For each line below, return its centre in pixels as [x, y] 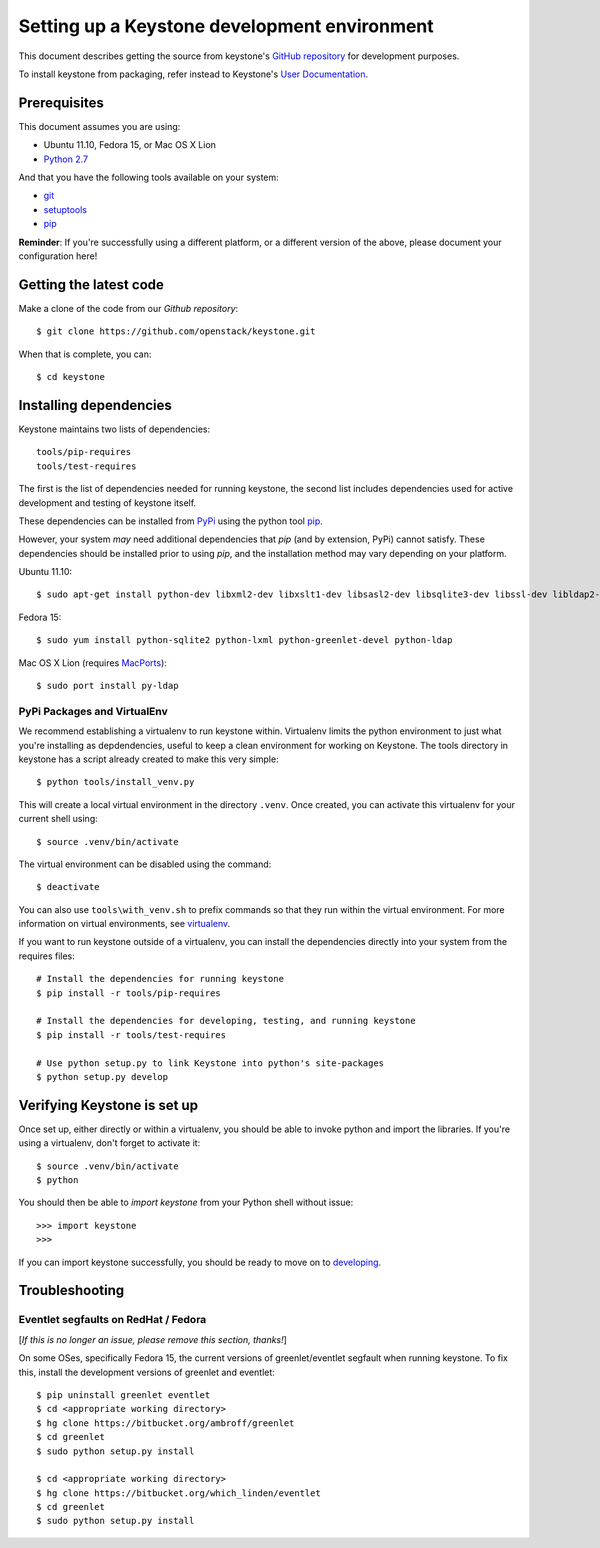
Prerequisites [61, 102]
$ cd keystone [70, 377]
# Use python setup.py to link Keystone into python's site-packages [210, 1063]
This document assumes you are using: [99, 126]
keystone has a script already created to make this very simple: [148, 759]
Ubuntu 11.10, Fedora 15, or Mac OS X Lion [130, 145]
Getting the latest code [91, 284]
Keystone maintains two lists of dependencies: [114, 429]
